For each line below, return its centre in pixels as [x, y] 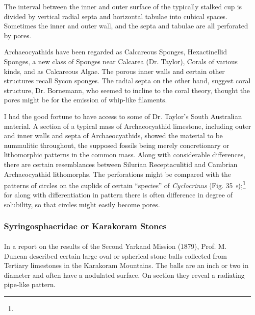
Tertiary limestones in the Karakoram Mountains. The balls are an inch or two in [126, 265]
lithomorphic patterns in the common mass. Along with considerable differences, [125, 155]
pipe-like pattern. [30, 284]
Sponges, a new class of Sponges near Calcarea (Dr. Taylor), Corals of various [121, 61]
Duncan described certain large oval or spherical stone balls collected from [115, 255]
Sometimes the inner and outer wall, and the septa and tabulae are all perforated [126, 26]
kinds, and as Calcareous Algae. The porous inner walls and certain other [115, 71]
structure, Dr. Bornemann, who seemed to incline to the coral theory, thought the [127, 90]
